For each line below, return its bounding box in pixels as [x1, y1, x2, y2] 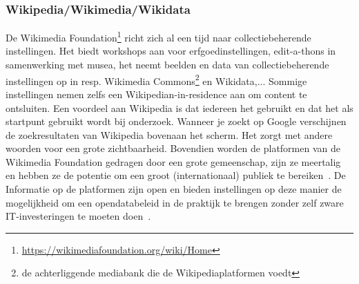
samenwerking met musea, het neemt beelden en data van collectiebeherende [6, 57, 329, 72]
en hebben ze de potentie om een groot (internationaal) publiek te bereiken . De [6, 168, 346, 182]
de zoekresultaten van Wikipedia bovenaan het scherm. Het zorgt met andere [6, 127, 333, 142]
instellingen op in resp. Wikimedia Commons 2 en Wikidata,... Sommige [6, 71, 307, 88]
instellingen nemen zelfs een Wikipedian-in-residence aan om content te [6, 86, 307, 101]
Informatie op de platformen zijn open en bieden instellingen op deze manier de [6, 182, 342, 196]
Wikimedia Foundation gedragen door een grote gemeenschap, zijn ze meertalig [6, 154, 341, 169]
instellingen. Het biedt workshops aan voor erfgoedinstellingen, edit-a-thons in [6, 44, 336, 58]
